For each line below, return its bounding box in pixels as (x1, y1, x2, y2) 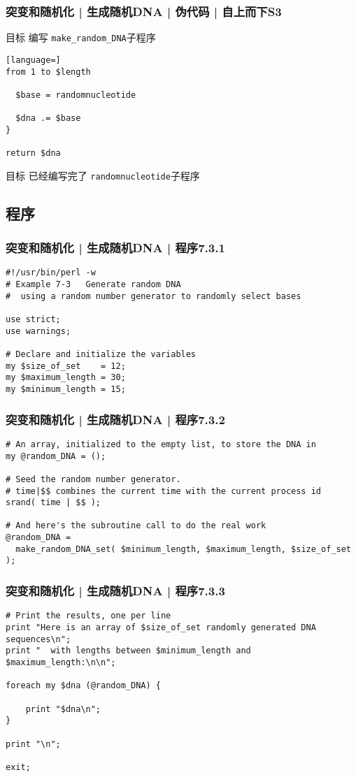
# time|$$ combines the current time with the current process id (6, 486, 322, 496)
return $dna (6, 148, 61, 159)
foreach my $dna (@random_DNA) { (6, 681, 161, 691)
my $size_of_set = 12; (6, 361, 126, 371)
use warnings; (6, 326, 71, 336)
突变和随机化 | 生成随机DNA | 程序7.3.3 (6, 582, 225, 600)
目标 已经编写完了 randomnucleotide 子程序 (6, 168, 200, 182)
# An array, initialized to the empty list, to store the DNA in (6, 439, 316, 449)
